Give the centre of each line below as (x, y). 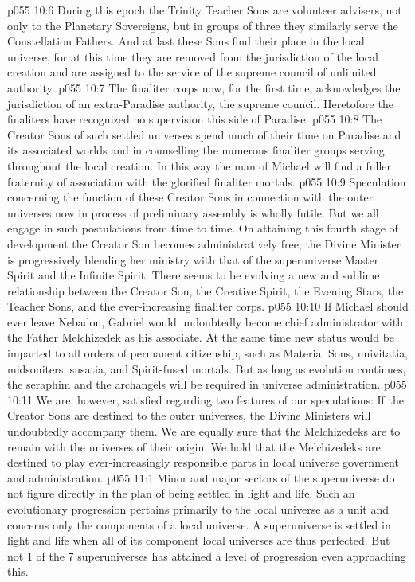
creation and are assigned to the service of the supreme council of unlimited (192, 72)
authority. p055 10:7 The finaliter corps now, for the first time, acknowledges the (204, 87)
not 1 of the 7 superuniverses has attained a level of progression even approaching (207, 555)
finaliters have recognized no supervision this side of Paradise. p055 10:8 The (195, 119)
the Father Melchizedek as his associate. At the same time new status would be (201, 337)
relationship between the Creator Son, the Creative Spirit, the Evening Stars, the (206, 290)
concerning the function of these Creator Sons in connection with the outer (190, 197)
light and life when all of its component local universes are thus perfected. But (199, 540)
